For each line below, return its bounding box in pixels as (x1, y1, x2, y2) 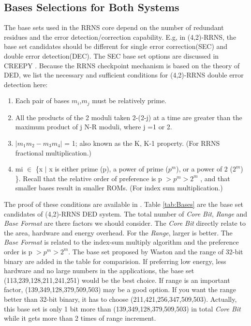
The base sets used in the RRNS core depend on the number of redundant (4, 22, 224, 32)
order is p (4, 246, 32, 256)
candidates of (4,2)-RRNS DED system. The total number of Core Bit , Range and (4, 208, 248, 218)
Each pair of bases (15, 95, 70, 106)
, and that (200, 173, 230, 183)
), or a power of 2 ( (176, 164, 233, 174)
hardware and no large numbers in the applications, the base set (4, 265, 194, 276)
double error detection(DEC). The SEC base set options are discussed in (4, 50, 219, 61)
